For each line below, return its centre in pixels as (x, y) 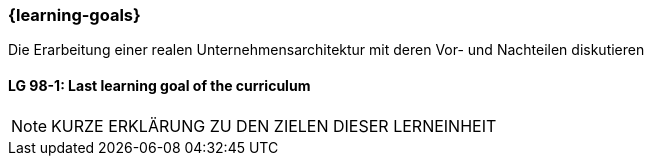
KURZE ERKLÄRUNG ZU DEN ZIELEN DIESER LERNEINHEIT (274, 125)
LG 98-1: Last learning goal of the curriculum (159, 85)
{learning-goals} (74, 15)
